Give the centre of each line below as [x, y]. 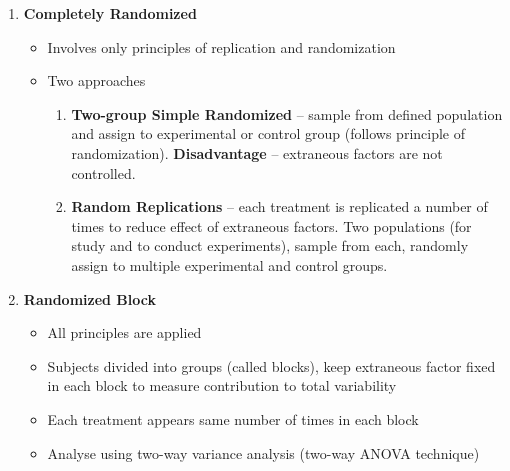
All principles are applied [124, 332]
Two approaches [96, 80]
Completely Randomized [110, 13]
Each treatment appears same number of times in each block [233, 418]
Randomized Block [89, 298]
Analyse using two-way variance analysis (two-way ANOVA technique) [263, 452]
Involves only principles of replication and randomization [221, 46]
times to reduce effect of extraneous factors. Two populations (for [271, 225]
